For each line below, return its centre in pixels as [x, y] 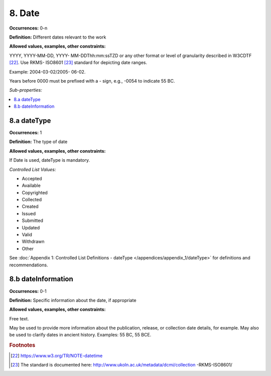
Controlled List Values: [33, 169]
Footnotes [22, 345]
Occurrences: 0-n [28, 28]
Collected [32, 200]
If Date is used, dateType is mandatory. [50, 160]
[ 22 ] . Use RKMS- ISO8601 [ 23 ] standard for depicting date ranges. [78, 63]
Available [31, 186]
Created [30, 207]
